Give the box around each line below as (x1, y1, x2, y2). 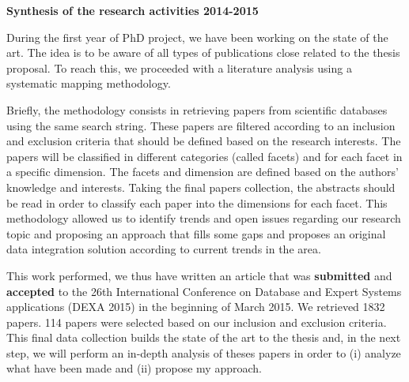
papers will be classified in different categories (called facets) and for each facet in (6, 148, 403, 164)
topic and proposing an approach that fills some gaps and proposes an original (6, 225, 386, 242)
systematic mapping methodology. (6, 75, 171, 92)
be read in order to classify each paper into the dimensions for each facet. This (6, 194, 388, 211)
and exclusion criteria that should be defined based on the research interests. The (6, 133, 401, 149)
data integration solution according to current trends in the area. (6, 241, 321, 257)
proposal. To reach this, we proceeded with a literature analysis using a (6, 59, 352, 76)
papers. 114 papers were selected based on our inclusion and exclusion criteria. (6, 313, 387, 330)
